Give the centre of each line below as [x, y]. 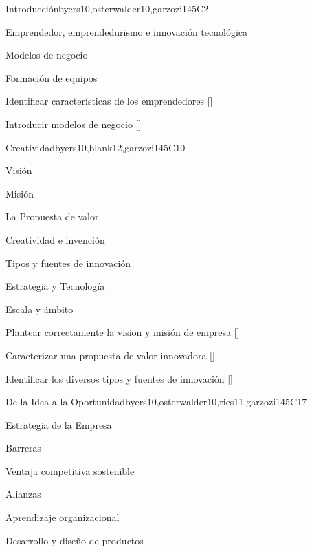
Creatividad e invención [55, 239]
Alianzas [23, 494]
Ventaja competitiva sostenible [70, 470]
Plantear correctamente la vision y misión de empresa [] [123, 332]
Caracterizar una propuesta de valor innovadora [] [110, 355]
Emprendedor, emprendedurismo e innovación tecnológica [127, 31]
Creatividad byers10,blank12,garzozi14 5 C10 [96, 147]
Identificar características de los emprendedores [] [109, 101]
